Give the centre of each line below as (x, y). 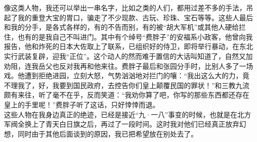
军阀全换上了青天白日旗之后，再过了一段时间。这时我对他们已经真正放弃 (122, 124)
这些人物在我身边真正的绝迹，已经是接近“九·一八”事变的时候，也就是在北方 (128, 114)
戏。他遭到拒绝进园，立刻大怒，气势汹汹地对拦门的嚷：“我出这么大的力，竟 (127, 75)
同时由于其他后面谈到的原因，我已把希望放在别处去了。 (107, 133)
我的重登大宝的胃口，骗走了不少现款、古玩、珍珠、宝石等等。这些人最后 (135, 17)
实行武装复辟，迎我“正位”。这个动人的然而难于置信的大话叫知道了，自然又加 (128, 56)
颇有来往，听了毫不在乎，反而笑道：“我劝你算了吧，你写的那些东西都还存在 (127, 95)
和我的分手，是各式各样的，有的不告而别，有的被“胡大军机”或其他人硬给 (122, 27)
